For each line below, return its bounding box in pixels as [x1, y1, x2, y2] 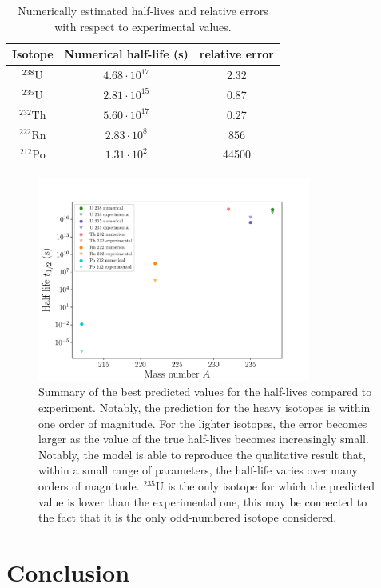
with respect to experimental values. [54, 18, 232, 34]
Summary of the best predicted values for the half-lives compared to [38, 383, 372, 400]
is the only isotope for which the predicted [167, 478, 375, 494]
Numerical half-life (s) [64, 46, 189, 62]
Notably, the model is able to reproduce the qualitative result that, [38, 446, 367, 462]
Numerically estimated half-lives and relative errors [18, 2, 268, 18]
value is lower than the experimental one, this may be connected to [38, 493, 367, 510]
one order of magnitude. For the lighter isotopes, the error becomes [38, 414, 367, 431]
